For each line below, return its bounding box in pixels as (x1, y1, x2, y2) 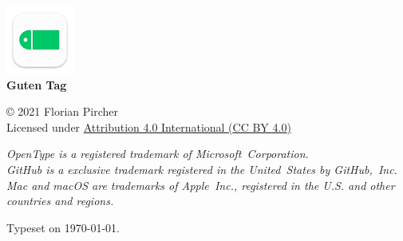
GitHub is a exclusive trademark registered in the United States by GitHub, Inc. (6, 160, 397, 177)
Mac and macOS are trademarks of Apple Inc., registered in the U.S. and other (6, 176, 395, 193)
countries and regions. (6, 192, 114, 209)
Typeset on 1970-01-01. (6, 219, 121, 235)
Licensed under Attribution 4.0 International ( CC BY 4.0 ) (6, 118, 291, 135)
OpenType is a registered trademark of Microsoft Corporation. (6, 145, 309, 162)
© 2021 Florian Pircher (6, 103, 118, 120)
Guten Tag (6, 76, 67, 93)
